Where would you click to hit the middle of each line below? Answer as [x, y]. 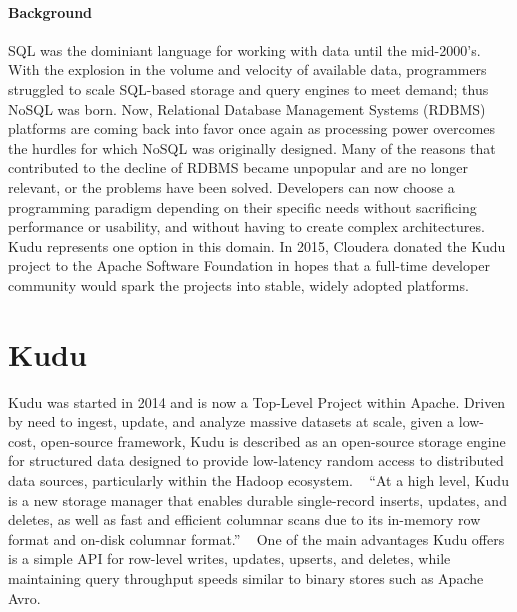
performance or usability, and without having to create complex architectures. [246, 226]
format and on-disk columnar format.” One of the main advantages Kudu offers [256, 538]
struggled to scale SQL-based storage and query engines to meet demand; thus [248, 88]
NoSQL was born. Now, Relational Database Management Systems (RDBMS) [247, 108]
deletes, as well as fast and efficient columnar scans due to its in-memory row [244, 519]
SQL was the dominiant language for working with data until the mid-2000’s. [244, 49]
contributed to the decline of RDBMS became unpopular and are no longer [238, 167]
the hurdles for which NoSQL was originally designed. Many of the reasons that [252, 147]
